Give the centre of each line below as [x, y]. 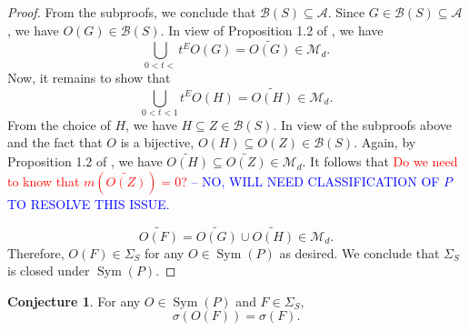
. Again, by [385, 142]
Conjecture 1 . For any [74, 301]
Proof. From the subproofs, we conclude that [132, 12]
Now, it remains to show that [89, 77]
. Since [346, 12]
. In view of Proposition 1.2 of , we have [272, 30]
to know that [44, 181]
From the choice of [59, 124]
